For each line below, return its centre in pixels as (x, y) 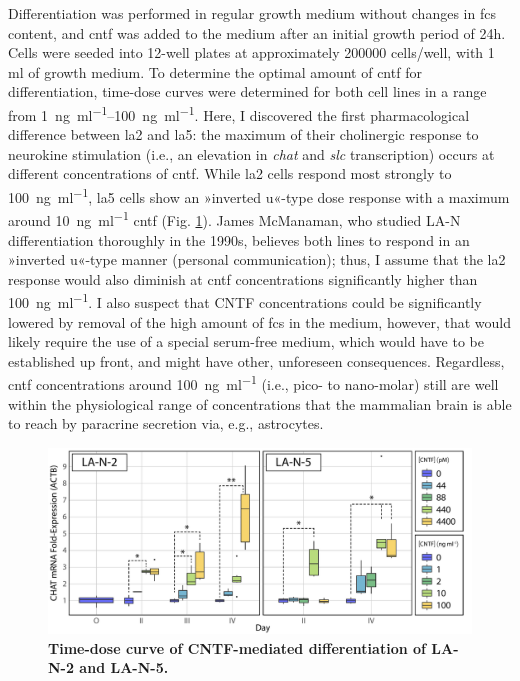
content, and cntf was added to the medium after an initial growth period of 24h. (257, 32)
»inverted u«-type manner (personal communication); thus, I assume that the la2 (257, 259)
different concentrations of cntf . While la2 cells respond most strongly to (230, 173)
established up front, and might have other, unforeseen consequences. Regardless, (256, 360)
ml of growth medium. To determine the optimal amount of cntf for (215, 71)
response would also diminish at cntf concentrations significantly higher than (243, 278)
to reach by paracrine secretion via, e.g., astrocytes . (166, 423)
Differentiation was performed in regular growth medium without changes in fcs (252, 13)
